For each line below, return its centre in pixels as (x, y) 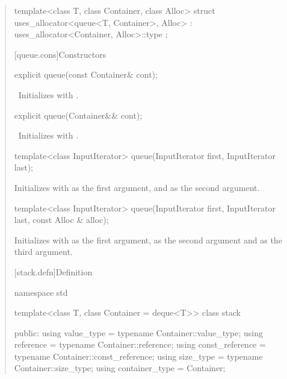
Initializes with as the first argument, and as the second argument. (137, 187)
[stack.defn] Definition (53, 271)
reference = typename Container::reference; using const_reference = (140, 344)
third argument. (43, 252)
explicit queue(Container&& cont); (78, 115)
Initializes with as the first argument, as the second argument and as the (148, 240)
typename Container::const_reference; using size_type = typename (138, 356)
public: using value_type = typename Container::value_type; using (139, 332)
